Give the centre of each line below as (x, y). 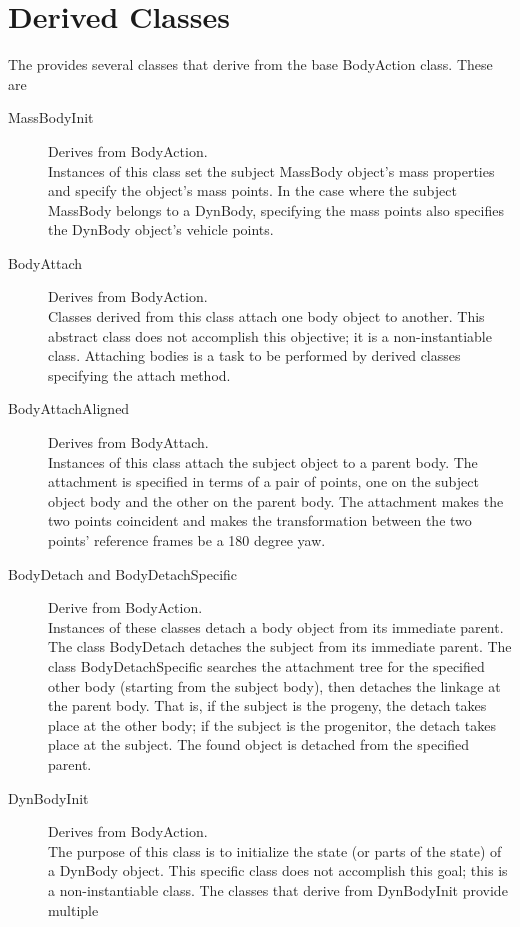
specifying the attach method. (139, 374)
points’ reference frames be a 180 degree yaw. (187, 540)
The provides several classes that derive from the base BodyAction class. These (250, 64)
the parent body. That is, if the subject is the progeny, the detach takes (267, 705)
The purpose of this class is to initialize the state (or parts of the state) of (275, 850)
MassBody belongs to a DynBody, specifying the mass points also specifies (276, 209)
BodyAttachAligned (69, 408)
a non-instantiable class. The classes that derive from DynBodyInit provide (278, 889)
